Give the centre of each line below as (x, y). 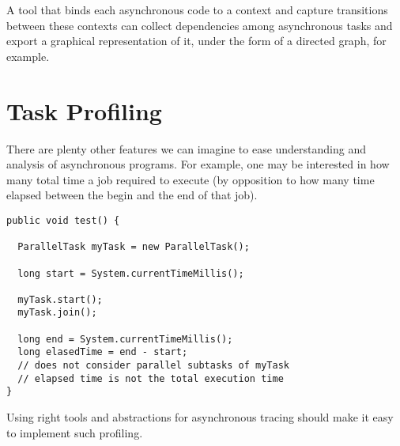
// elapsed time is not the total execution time (151, 378)
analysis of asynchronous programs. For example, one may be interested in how (198, 164)
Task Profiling (84, 110)
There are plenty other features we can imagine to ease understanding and (187, 148)
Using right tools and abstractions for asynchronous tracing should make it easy (200, 417)
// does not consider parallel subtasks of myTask (153, 366)
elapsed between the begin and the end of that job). (132, 195)
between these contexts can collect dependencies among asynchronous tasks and (200, 25)
